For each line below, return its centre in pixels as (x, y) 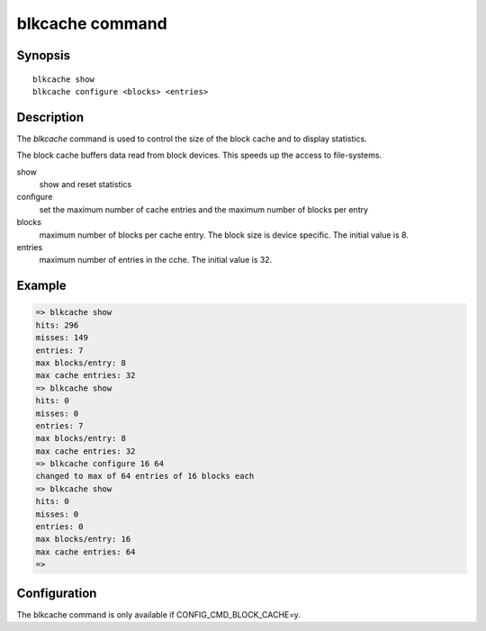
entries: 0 (59, 527)
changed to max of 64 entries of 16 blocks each (145, 476)
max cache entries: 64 (85, 552)
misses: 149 (62, 338)
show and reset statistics (85, 185)
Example (41, 286)
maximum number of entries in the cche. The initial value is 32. (156, 260)
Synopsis (44, 55)
